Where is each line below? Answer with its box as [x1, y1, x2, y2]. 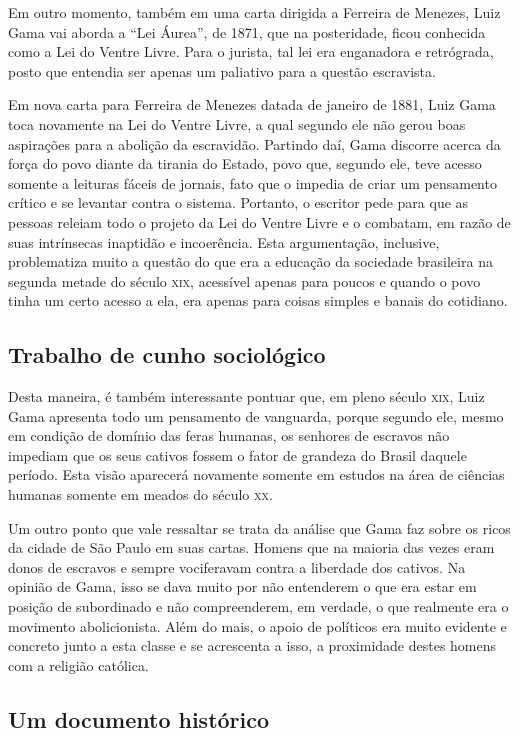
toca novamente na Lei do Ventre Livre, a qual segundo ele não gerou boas [8, 113, 466, 134]
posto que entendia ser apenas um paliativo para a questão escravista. [8, 60, 436, 81]
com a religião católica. [8, 654, 149, 675]
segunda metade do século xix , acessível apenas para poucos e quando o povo [8, 270, 481, 291]
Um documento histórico [8, 703, 270, 734]
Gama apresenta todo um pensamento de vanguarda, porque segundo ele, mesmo [8, 405, 504, 426]
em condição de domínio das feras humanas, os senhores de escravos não [8, 425, 450, 446]
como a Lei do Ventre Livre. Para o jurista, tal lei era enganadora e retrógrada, [8, 41, 494, 62]
